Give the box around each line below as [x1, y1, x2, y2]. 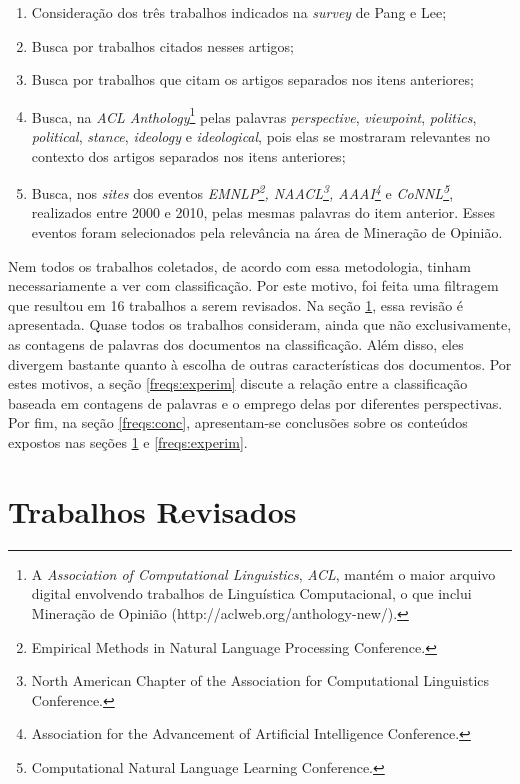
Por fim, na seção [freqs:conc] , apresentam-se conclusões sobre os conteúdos [8, 412, 468, 433]
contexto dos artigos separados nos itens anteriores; [31, 145, 346, 166]
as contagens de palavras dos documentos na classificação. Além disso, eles [8, 334, 464, 355]
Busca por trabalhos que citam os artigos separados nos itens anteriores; [31, 69, 474, 90]
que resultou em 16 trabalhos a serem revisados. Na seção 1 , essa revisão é [8, 294, 464, 315]
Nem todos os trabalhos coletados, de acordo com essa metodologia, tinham [8, 255, 471, 276]
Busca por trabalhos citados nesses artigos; [31, 35, 294, 56]
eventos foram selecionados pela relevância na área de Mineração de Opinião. [31, 222, 503, 243]
